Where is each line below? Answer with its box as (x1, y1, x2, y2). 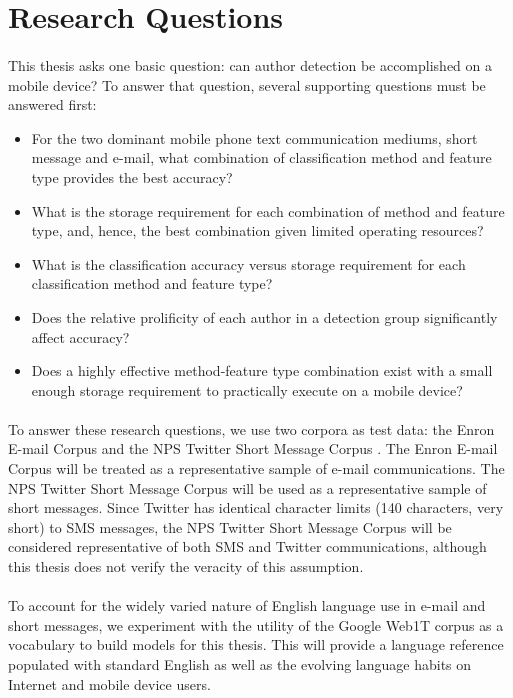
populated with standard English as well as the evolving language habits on (8, 654, 472, 674)
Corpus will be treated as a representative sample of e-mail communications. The (8, 458, 505, 479)
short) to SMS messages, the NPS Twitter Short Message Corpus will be (8, 516, 452, 537)
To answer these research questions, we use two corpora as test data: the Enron (8, 418, 495, 439)
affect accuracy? (31, 326, 130, 347)
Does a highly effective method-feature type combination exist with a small (31, 360, 493, 381)
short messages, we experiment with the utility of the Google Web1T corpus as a (8, 614, 504, 635)
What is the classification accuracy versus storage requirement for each (31, 253, 466, 274)
